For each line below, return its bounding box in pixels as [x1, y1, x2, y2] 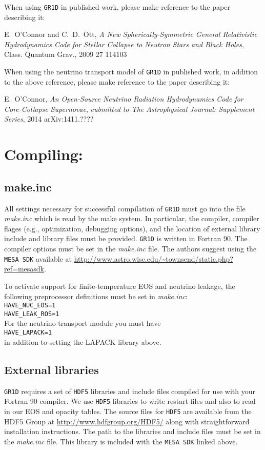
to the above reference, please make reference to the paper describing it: [4, 76, 230, 87]
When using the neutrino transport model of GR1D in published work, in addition [4, 66, 258, 77]
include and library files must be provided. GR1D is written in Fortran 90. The [4, 233, 248, 244]
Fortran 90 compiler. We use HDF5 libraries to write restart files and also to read [4, 396, 256, 406]
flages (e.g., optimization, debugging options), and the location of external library [4, 223, 260, 233]
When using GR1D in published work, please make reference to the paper [4, 2, 230, 12]
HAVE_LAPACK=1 [4, 329, 52, 337]
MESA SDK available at [4, 253, 72, 264]
